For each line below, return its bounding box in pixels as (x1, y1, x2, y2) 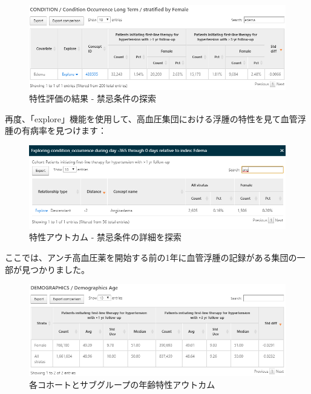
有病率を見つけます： (21, 124, 106, 137)
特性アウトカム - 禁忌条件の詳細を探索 (29, 231, 182, 243)
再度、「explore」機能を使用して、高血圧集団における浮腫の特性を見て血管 (5, 112, 298, 125)
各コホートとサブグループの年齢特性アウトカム (29, 378, 215, 390)
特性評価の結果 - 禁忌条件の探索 (29, 92, 156, 105)
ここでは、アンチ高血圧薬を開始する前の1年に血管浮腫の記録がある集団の (5, 251, 297, 263)
